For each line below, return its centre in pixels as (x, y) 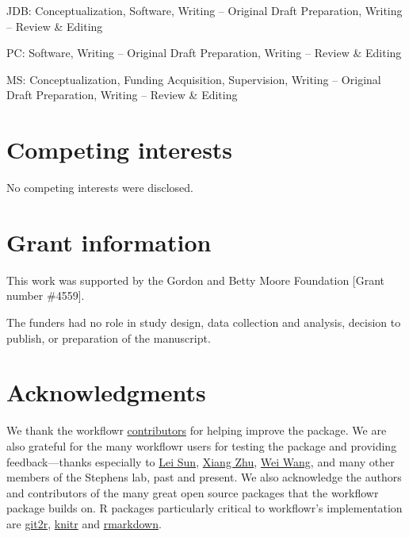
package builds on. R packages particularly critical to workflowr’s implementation (204, 508)
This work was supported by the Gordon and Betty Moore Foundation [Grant (196, 280)
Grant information (109, 242)
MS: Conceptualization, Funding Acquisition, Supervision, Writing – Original (194, 79)
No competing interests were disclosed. (100, 188)
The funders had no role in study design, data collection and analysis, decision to (204, 322)
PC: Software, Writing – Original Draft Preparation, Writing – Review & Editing (204, 53)
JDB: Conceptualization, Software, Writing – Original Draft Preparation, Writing (204, 10)
